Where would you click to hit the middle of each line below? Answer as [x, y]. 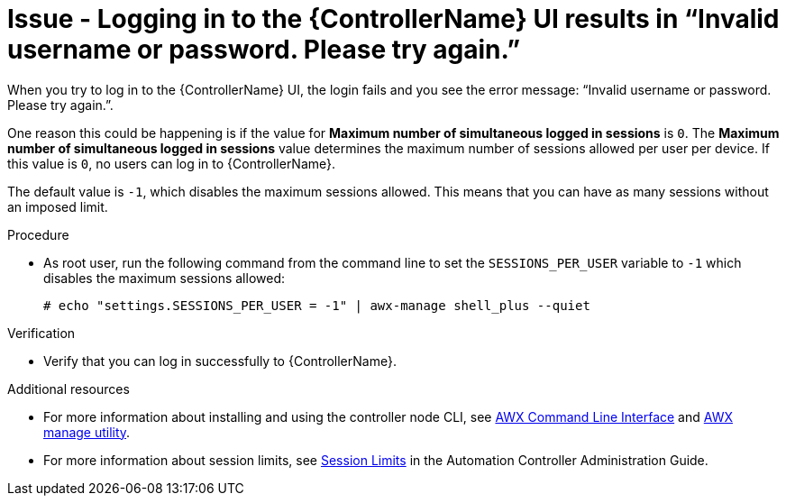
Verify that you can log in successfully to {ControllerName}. [220, 361]
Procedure [38, 234]
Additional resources [69, 389]
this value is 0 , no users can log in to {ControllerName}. [172, 163]
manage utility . [87, 432]
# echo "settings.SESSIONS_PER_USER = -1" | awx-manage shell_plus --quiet [317, 305]
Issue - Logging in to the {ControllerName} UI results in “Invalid [393, 19]
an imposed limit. [58, 206]
